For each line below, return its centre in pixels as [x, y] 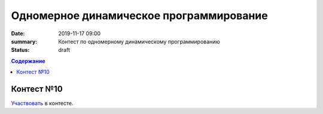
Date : [18, 33]
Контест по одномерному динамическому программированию [139, 41]
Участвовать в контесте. [42, 103]
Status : [20, 50]
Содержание [28, 61]
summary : [24, 41]
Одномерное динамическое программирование [140, 16]
